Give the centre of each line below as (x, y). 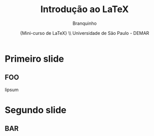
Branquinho (85, 23)
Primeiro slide (34, 59)
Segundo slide (36, 110)
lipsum (12, 89)
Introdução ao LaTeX (85, 9)
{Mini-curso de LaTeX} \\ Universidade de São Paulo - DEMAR (85, 33)
